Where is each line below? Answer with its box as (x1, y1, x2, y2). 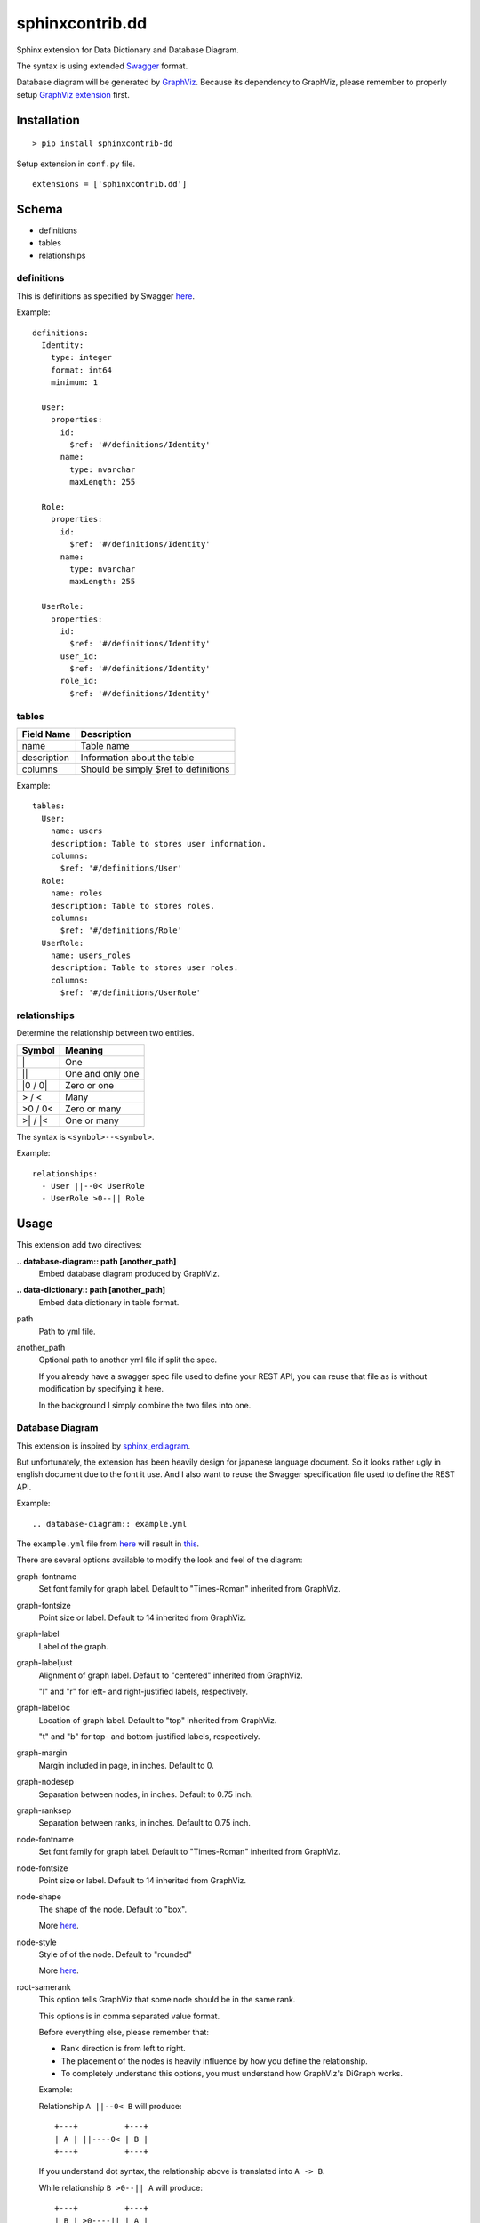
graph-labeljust (16, 1657, 73, 1668)
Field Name (21, 727, 71, 740)
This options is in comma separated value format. (38, 2010, 220, 2021)
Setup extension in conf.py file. (16, 158, 136, 169)
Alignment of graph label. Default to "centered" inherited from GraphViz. (38, 1670, 304, 1681)
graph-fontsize (16, 1600, 71, 1610)
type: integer (50, 352, 113, 363)
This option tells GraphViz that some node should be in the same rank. (38, 1994, 296, 2005)
